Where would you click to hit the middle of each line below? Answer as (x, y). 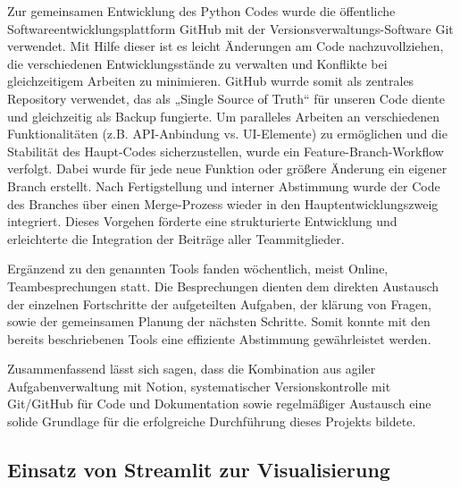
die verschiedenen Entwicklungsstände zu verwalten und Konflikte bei (197, 63)
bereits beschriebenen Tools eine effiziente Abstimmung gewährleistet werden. (219, 338)
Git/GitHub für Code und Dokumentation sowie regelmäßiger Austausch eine (219, 404)
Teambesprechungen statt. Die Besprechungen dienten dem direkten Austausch (223, 286)
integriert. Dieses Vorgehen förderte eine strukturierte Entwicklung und (202, 221)
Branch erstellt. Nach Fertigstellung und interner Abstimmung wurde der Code (224, 185)
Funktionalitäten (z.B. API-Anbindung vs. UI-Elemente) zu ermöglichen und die (227, 134)
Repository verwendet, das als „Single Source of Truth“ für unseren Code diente (226, 98)
